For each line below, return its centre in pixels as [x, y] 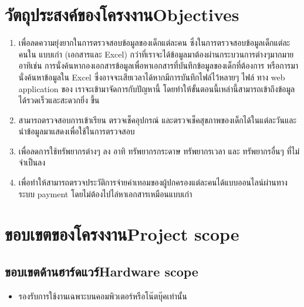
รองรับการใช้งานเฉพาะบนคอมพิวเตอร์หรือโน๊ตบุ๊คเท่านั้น [103, 296]
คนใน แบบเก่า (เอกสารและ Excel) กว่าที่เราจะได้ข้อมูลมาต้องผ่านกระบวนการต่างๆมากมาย [156, 54]
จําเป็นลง [32, 162]
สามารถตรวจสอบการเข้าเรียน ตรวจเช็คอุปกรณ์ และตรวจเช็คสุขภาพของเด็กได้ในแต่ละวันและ [158, 119]
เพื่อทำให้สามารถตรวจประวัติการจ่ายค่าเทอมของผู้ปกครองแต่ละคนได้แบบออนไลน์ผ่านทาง [153, 182]
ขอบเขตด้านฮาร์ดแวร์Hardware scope [102, 271]
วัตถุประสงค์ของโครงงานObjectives [122, 14]
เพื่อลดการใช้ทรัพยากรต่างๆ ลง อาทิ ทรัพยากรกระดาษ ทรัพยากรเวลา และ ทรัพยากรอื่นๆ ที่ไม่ [159, 151]
